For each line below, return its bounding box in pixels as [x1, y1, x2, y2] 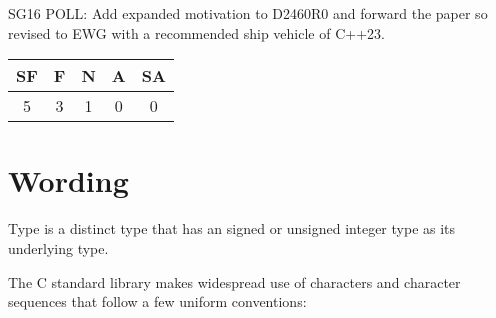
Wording [8, 160, 129, 201]
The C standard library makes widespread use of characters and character [8, 271, 461, 292]
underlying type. [8, 237, 109, 258]
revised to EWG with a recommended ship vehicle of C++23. [8, 22, 385, 43]
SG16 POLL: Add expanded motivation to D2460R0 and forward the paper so [8, 3, 488, 23]
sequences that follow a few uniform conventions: [8, 291, 307, 312]
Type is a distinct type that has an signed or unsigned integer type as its [8, 218, 456, 239]
